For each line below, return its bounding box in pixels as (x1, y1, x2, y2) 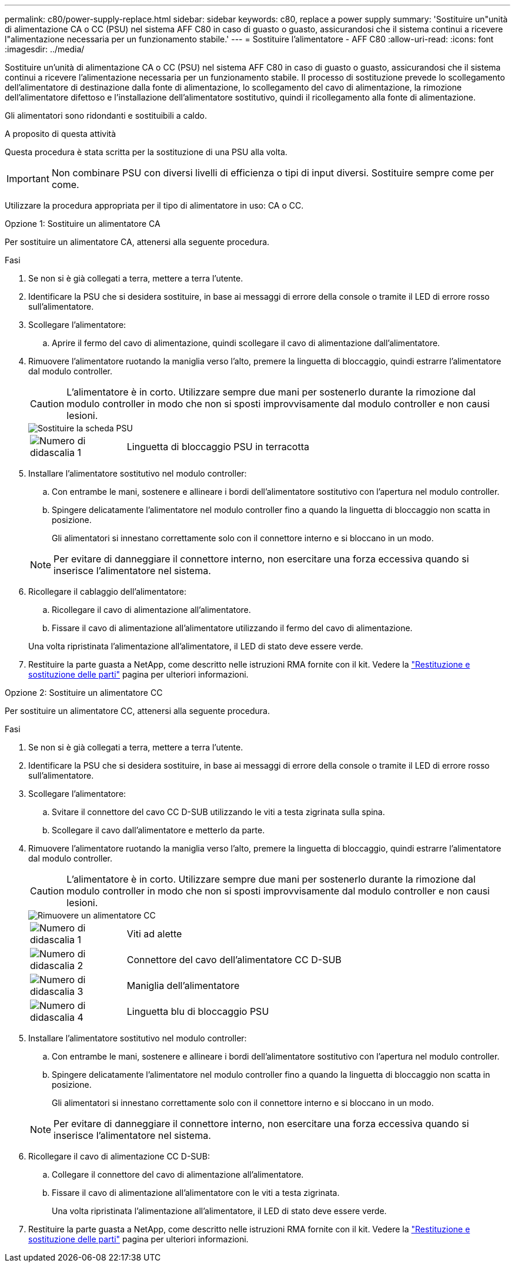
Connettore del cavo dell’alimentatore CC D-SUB (126, 954, 342, 966)
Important (6, 173, 49, 185)
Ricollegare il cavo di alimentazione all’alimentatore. (52, 605, 251, 615)
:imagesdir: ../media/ (5, 44, 85, 54)
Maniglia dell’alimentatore (126, 980, 240, 991)
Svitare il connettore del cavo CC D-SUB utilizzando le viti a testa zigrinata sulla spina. (52, 807, 385, 817)
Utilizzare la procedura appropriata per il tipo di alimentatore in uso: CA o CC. (5, 200, 304, 210)
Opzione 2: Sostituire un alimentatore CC (5, 688, 163, 698)
